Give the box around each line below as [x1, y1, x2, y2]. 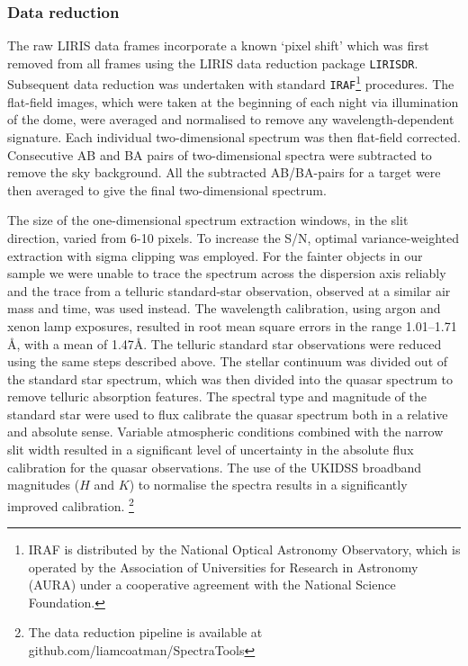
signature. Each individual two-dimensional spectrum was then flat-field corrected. [7, 127, 461, 146]
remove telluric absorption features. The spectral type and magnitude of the [7, 387, 427, 406]
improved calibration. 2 [7, 493, 134, 515]
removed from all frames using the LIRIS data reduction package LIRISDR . [7, 53, 418, 72]
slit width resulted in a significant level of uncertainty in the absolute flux [7, 440, 414, 459]
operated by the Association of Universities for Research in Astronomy [28, 557, 418, 576]
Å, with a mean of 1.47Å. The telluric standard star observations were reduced [7, 334, 442, 353]
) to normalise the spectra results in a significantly [129, 475, 408, 494]
